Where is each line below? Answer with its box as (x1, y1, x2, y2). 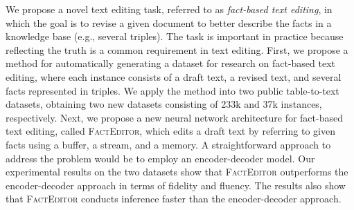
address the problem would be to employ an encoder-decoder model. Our (6, 151, 315, 165)
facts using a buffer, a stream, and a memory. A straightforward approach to (6, 137, 331, 151)
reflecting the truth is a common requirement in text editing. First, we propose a (6, 42, 348, 57)
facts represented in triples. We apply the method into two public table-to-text (6, 83, 339, 97)
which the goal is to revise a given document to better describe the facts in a (6, 15, 332, 30)
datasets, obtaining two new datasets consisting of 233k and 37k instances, (6, 97, 322, 111)
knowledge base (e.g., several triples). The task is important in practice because (6, 29, 344, 44)
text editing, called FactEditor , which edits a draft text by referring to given (6, 124, 335, 138)
